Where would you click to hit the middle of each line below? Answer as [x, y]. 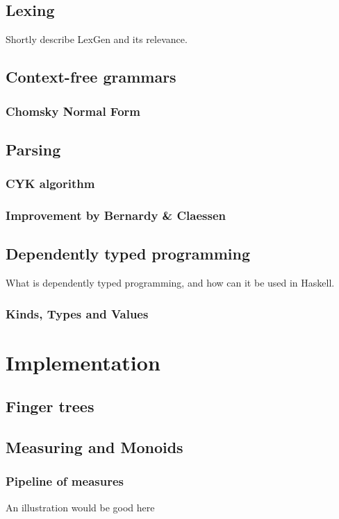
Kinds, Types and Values [77, 313]
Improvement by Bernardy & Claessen [116, 215]
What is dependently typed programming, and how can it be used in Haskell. [170, 283]
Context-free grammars [91, 77]
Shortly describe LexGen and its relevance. [97, 39]
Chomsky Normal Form [73, 111]
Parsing [33, 149]
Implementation [83, 362]
